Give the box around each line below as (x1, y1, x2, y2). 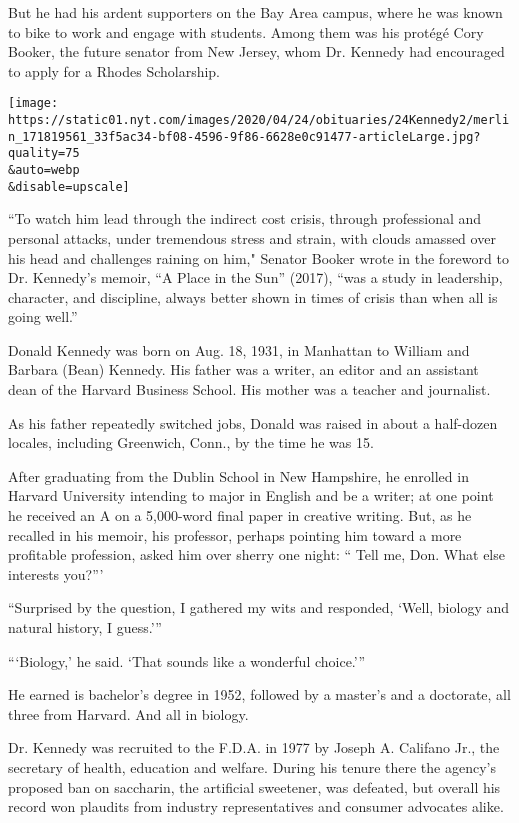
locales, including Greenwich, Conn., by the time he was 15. (8, 432, 374, 453)
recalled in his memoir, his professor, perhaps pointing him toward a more (8, 524, 462, 545)
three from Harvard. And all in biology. (8, 703, 249, 724)
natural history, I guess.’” (8, 617, 162, 637)
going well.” (8, 306, 78, 327)
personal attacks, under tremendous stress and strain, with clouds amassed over (8, 227, 496, 248)
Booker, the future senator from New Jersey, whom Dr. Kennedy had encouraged (8, 41, 505, 62)
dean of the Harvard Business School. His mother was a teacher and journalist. (8, 379, 491, 400)
